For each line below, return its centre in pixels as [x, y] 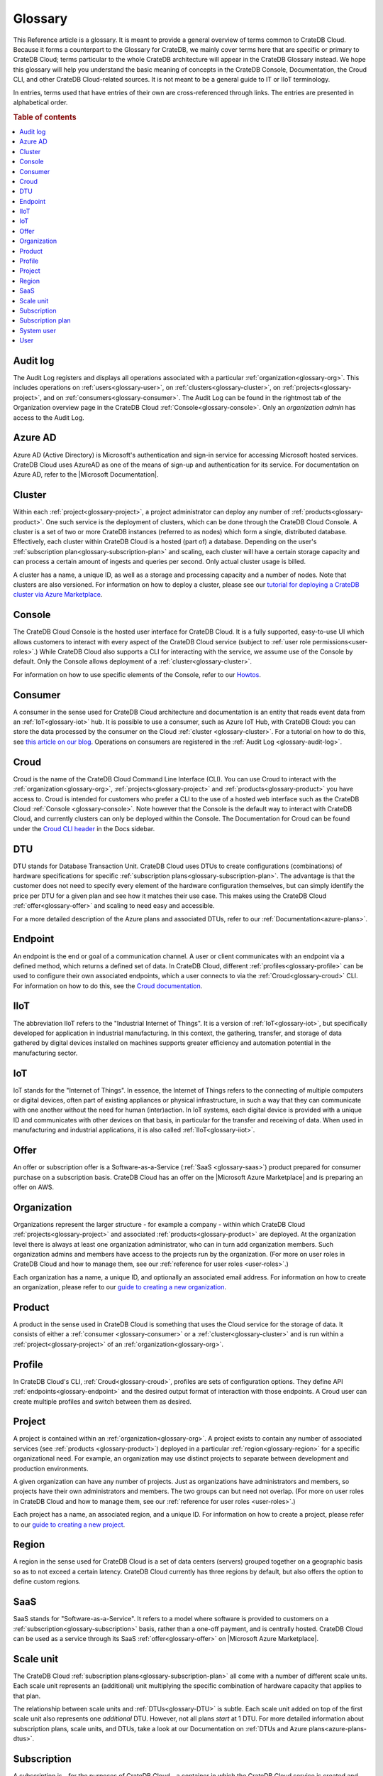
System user [38, 330]
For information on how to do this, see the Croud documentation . [108, 986]
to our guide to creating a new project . [69, 1525]
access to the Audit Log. [49, 417]
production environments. [51, 1468]
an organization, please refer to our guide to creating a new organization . [120, 1287]
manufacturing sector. [45, 1053]
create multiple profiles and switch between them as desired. [102, 1401]
